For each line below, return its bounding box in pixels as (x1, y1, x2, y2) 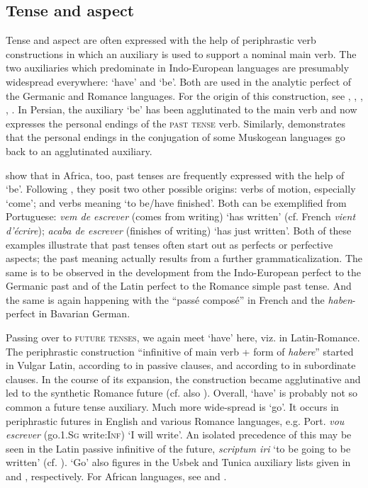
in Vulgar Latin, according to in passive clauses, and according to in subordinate (6, 358, 356, 373)
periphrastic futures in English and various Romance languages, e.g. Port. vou (6, 413, 345, 428)
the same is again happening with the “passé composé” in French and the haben (6, 292, 352, 307)
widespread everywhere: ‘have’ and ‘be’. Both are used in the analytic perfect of (6, 74, 352, 89)
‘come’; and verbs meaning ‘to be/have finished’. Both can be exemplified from (6, 195, 347, 210)
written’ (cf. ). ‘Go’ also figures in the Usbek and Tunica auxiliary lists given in (6, 455, 351, 470)
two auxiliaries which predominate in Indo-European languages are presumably (6, 60, 350, 75)
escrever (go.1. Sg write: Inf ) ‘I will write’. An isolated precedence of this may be (6, 427, 352, 442)
